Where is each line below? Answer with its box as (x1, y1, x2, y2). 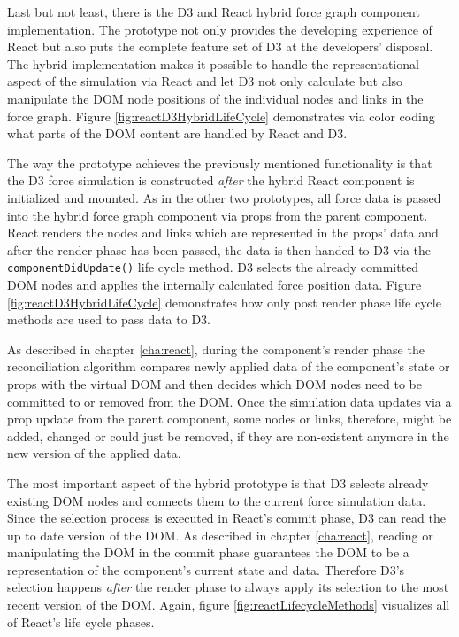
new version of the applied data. (7, 444, 181, 462)
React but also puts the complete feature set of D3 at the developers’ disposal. (7, 37, 433, 56)
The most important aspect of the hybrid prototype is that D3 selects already (7, 473, 429, 492)
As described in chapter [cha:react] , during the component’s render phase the (7, 339, 425, 358)
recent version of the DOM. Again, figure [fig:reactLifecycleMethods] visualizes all (7, 595, 450, 614)
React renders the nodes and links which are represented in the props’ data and (7, 223, 439, 242)
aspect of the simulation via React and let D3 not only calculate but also (7, 72, 403, 90)
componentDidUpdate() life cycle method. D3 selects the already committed (7, 258, 419, 276)
